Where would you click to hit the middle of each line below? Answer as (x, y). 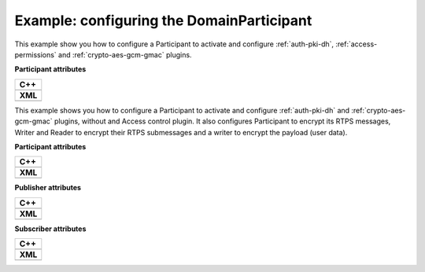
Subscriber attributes (50, 229)
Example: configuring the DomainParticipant (163, 20)
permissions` (35, 54)
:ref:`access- (357, 44)
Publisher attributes (48, 188)
